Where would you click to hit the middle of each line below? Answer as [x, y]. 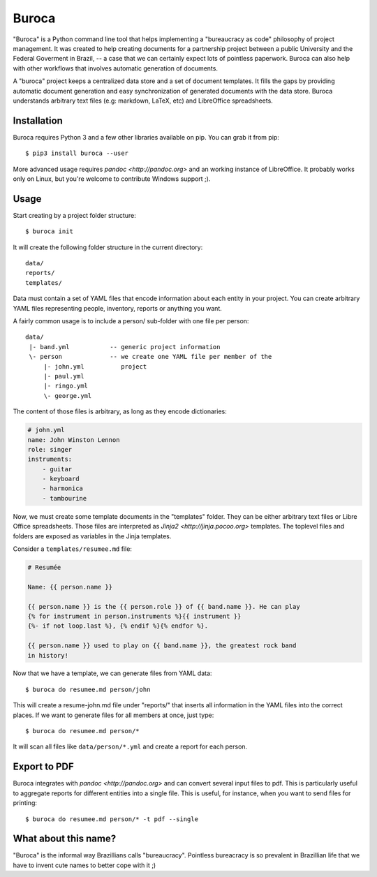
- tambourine [65, 498]
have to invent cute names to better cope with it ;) [84, 865]
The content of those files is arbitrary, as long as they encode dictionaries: [120, 411]
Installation [38, 120]
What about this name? [65, 839]
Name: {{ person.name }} [70, 587]
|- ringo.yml [66, 386]
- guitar [57, 469]
